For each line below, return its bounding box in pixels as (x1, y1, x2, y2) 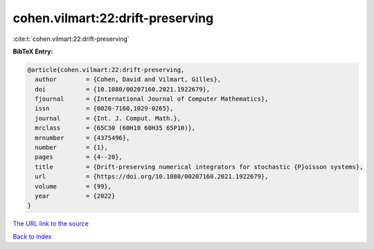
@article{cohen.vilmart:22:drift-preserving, (27, 66, 185, 74)
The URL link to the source (12, 219, 89, 228)
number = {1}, (35, 144, 109, 152)
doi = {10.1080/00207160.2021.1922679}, (35, 85, 211, 93)
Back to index (12, 232, 52, 241)
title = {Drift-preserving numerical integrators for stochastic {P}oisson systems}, (35, 163, 364, 171)
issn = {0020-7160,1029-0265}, (35, 105, 174, 112)
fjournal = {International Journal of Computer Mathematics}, (35, 95, 269, 103)
